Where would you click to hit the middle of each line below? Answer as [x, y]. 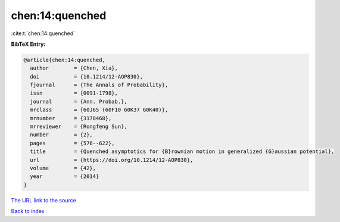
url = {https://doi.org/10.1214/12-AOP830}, [112, 160]
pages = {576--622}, [73, 143]
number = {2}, [62, 135]
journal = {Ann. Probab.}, [79, 101]
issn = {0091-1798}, [74, 93]
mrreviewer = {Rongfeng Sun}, [79, 127]
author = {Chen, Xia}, [74, 68]
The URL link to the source [44, 200]
